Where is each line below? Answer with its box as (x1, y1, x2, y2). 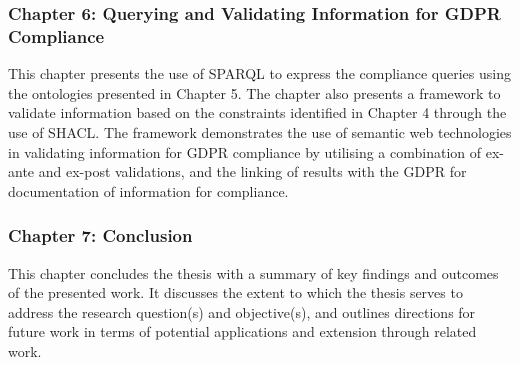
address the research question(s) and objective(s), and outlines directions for (8, 301, 476, 322)
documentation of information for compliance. (8, 180, 289, 201)
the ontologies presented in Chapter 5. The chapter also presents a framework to (8, 82, 501, 103)
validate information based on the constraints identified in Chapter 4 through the (8, 102, 507, 123)
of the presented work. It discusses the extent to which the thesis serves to (8, 282, 463, 303)
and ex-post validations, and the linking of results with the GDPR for (38, 161, 467, 182)
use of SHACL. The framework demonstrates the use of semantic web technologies (8, 121, 512, 142)
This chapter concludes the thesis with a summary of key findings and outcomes (8, 262, 499, 283)
